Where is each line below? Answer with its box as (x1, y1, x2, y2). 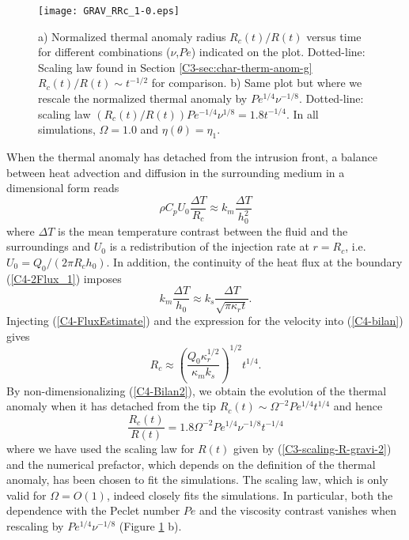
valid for (6, 486, 47, 503)
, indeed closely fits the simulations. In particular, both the (106, 486, 393, 503)
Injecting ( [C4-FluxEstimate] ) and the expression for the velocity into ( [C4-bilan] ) (6, 312, 403, 329)
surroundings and (6, 238, 91, 255)
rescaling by (6, 518, 64, 534)
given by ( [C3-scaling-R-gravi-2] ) (233, 440, 392, 457)
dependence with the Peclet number (6, 502, 180, 519)
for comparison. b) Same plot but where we (151, 74, 362, 91)
